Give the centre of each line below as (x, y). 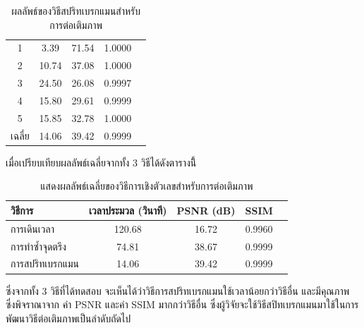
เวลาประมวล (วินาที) (128, 210)
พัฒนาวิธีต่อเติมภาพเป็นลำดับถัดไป (68, 318)
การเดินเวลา (32, 228)
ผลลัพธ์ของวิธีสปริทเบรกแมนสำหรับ (76, 11)
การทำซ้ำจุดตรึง (38, 246)
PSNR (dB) (206, 210)
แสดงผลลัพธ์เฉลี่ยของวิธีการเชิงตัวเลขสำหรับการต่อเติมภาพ (147, 186)
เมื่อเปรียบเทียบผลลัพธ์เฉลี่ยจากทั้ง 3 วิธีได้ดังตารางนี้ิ (101, 162)
